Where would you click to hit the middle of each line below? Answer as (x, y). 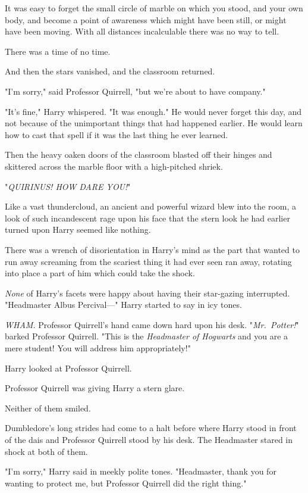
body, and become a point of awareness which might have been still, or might (146, 19)
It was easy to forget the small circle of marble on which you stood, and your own (154, 8)
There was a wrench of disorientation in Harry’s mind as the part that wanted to (152, 249)
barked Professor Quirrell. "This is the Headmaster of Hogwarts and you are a (147, 336)
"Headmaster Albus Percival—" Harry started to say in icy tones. (123, 305)
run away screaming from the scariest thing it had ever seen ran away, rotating (148, 261)
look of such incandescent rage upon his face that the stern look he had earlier (147, 218)
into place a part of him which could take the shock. (100, 273)
